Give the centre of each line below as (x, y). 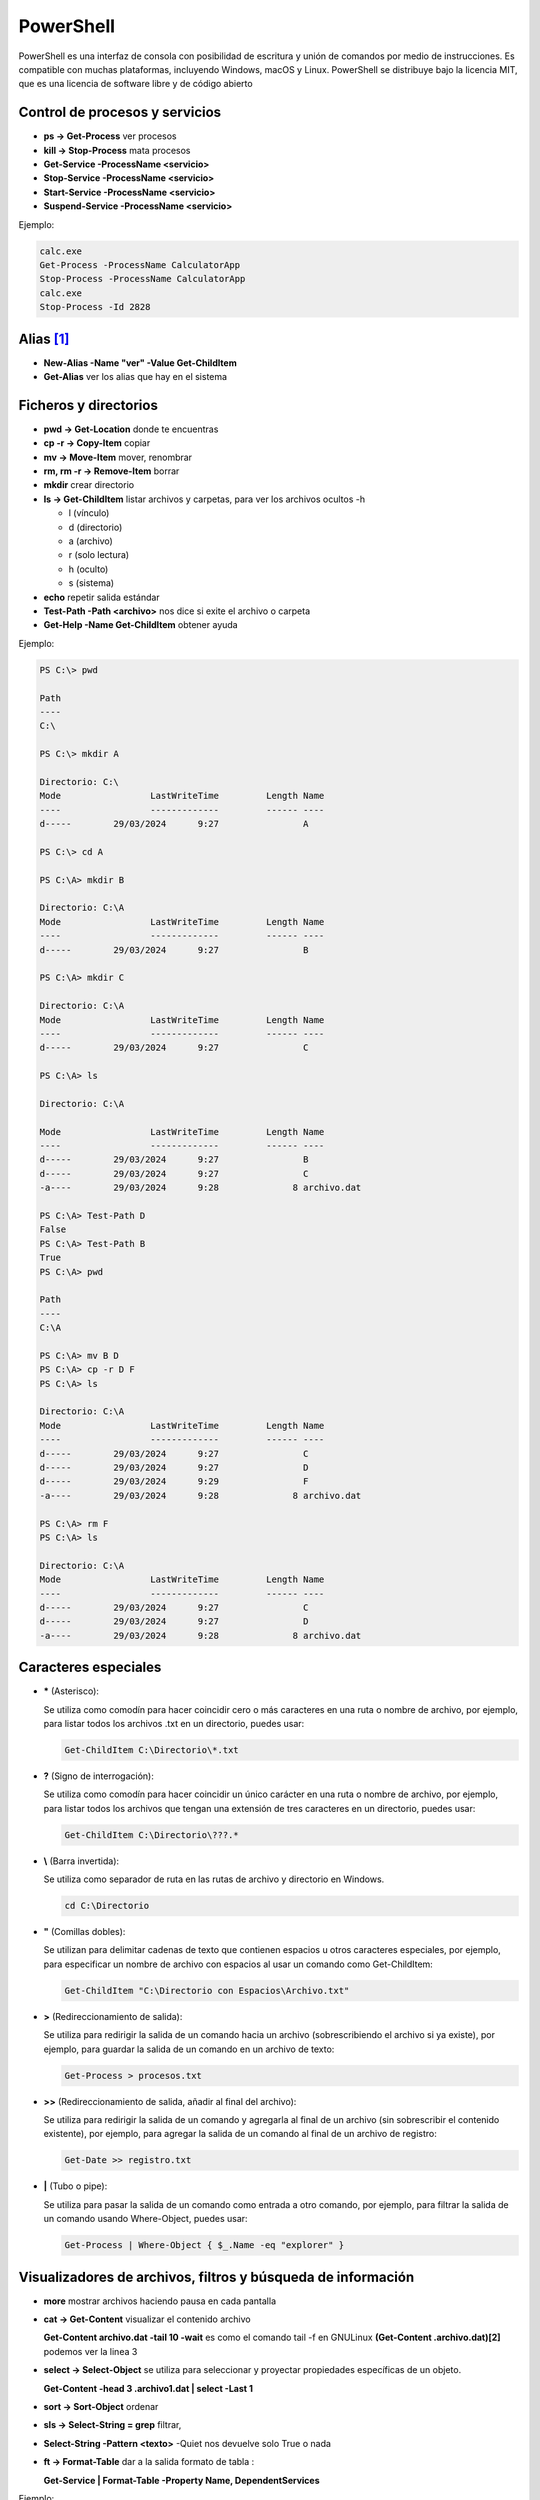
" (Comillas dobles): (84, 1932)
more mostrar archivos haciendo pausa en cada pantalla (160, 2301)
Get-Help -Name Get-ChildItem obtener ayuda (141, 625)
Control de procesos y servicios (120, 112)
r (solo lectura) (99, 555)
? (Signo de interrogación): (98, 1776)
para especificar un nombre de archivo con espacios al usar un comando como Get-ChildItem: (238, 1964)
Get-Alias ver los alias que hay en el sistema (135, 377)
